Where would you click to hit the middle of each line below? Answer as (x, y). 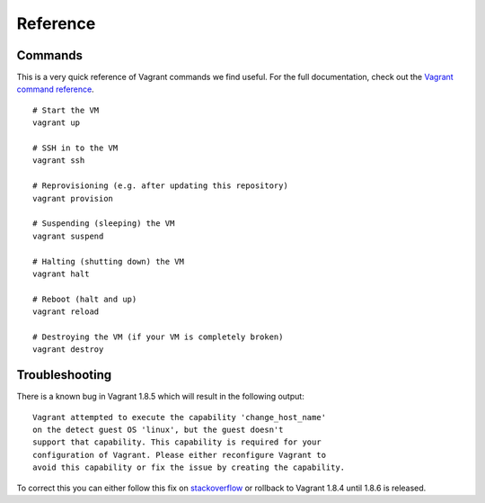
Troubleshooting (64, 375)
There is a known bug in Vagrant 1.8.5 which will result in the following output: (160, 397)
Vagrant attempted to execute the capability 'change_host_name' (180, 417)
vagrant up (57, 123)
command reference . (55, 89)
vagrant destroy (68, 350)
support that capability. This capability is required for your (177, 442)
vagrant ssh (59, 161)
